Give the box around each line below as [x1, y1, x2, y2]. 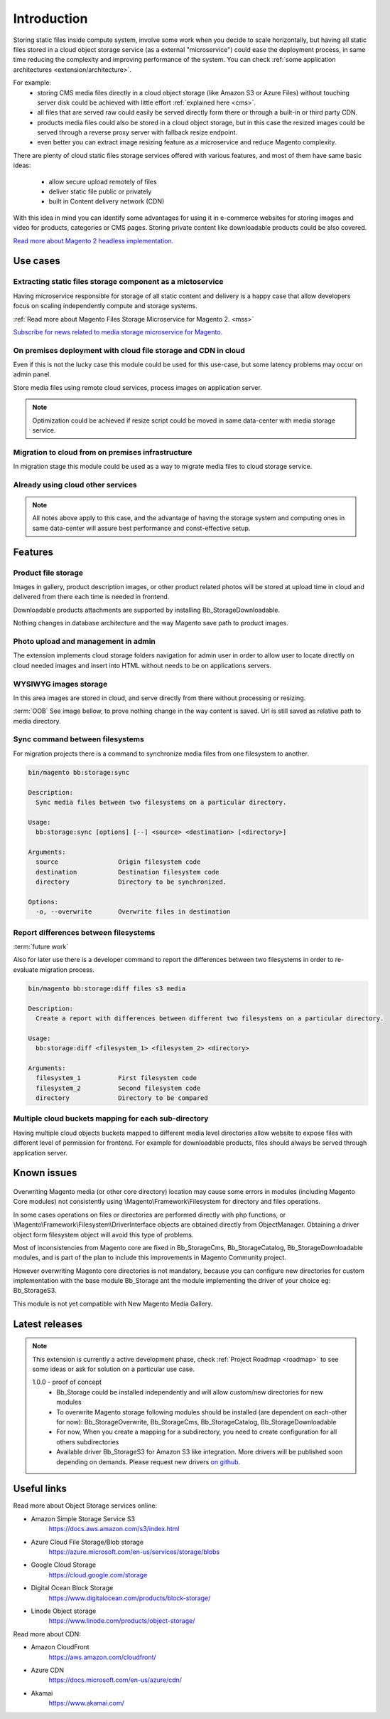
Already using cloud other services [13, 480, 138, 490]
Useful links [13, 1483, 67, 1495]
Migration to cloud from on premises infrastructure [13, 447, 193, 457]
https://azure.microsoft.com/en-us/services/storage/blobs [48, 1548, 220, 1556]
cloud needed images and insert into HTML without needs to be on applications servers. [13, 661, 271, 670]
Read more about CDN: [13, 1629, 81, 1638]
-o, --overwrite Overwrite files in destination [36, 908, 231, 916]
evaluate [13, 965, 38, 974]
